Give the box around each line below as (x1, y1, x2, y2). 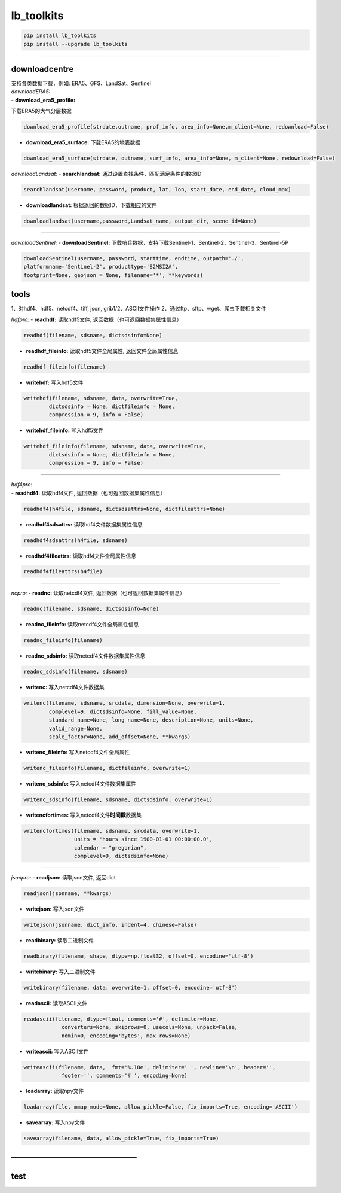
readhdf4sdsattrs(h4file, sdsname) (23, 537, 128, 544)
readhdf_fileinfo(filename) (23, 363, 106, 370)
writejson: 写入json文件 (26, 905, 85, 912)
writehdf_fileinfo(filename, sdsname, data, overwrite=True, (23, 443, 207, 450)
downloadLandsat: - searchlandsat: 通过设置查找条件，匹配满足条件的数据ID (11, 171, 202, 178)
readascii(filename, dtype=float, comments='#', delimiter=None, (23, 1015, 219, 1022)
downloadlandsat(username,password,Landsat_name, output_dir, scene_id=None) (23, 218, 257, 224)
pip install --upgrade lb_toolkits (23, 41, 128, 47)
